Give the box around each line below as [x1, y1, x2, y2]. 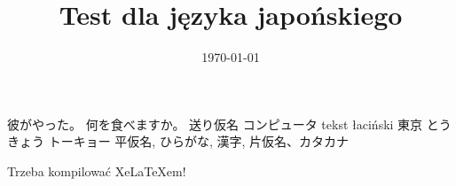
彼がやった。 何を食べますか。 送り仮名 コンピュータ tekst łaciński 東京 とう [7, 114, 452, 133]
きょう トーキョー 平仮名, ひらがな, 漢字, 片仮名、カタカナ [7, 132, 349, 151]
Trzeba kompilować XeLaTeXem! [7, 161, 186, 180]
